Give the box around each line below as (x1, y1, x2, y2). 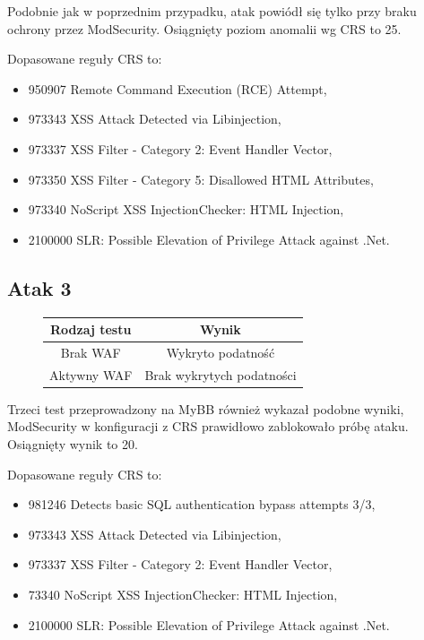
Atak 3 (7, 273, 72, 301)
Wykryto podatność (166, 342, 275, 361)
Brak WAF (60, 342, 121, 361)
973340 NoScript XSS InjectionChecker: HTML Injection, (28, 200, 344, 219)
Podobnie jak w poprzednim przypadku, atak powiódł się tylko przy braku (7, 2, 417, 20)
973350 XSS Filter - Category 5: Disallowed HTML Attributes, (28, 169, 374, 188)
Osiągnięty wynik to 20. (7, 435, 138, 454)
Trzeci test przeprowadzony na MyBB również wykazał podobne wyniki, (7, 399, 404, 418)
